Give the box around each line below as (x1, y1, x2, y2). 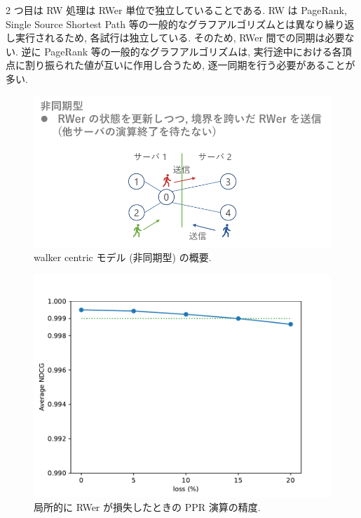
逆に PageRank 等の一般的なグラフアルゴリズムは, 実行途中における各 (21, 44, 342, 58)
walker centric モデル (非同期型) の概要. (34, 250, 212, 265)
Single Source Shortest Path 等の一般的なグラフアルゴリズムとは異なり (6, 16, 325, 31)
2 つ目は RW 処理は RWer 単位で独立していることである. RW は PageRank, (6, 3, 347, 17)
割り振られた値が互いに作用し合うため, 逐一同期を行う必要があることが (25, 58, 355, 72)
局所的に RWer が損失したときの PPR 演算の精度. (34, 500, 261, 514)
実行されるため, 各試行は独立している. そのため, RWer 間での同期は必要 (15, 30, 345, 45)
